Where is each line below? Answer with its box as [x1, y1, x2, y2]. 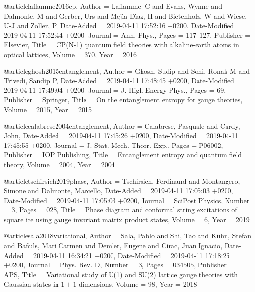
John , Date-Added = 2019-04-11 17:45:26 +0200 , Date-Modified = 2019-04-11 [4, 130, 239, 141]
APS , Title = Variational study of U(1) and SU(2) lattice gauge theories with [4, 269, 238, 279]
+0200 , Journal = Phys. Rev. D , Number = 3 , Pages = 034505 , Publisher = [4, 260, 234, 270]
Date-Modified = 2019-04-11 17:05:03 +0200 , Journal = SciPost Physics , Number [4, 195, 250, 205]
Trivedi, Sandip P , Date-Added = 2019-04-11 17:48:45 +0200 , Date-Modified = [4, 75, 242, 86]
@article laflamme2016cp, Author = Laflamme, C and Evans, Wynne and [4, 1, 222, 11]
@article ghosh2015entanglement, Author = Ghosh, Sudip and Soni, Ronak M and [4, 65, 250, 76]
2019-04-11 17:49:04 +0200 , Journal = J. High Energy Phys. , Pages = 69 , [4, 85, 226, 95]
